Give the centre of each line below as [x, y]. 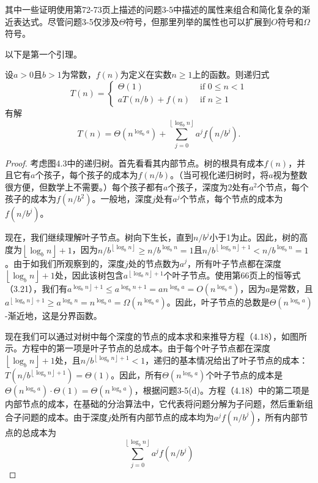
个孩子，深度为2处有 [209, 186]
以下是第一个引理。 [43, 54]
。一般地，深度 [122, 199]
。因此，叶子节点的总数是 [218, 302]
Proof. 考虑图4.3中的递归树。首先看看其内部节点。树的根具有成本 [135, 163]
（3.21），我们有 [36, 289]
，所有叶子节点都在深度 [235, 263]
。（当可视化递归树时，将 [220, 175]
